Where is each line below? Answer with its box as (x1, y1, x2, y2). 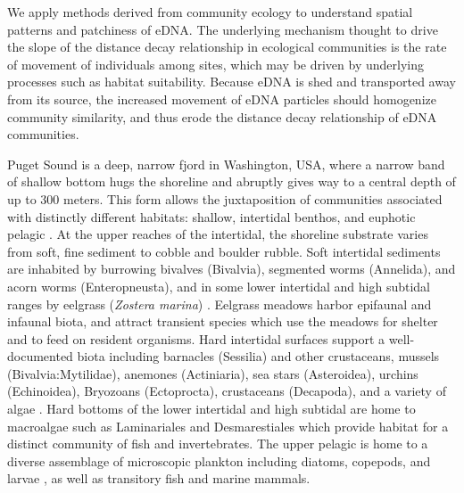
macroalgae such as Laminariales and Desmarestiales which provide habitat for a (7, 416, 449, 435)
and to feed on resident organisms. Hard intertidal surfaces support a (7, 329, 385, 348)
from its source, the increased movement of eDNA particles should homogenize (7, 89, 436, 108)
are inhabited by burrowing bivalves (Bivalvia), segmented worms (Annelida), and (7, 259, 456, 278)
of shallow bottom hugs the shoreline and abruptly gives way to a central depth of (7, 172, 456, 191)
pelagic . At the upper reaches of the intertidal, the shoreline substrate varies (7, 225, 428, 243)
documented (7, 347, 73, 366)
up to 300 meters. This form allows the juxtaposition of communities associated (7, 189, 443, 208)
